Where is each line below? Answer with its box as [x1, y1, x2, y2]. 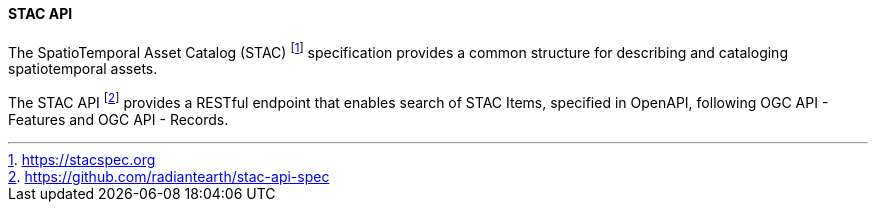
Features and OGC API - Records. [8, 110, 229, 128]
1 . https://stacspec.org [8, 150, 156, 168]
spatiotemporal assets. [8, 60, 158, 78]
